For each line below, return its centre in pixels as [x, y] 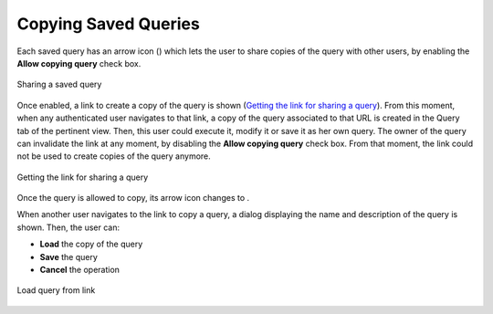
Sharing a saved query [59, 84]
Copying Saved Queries [108, 24]
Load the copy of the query [91, 244]
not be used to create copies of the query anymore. [114, 156]
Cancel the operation [80, 270]
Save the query [68, 256]
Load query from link [56, 290]
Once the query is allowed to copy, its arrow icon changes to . [133, 198]
